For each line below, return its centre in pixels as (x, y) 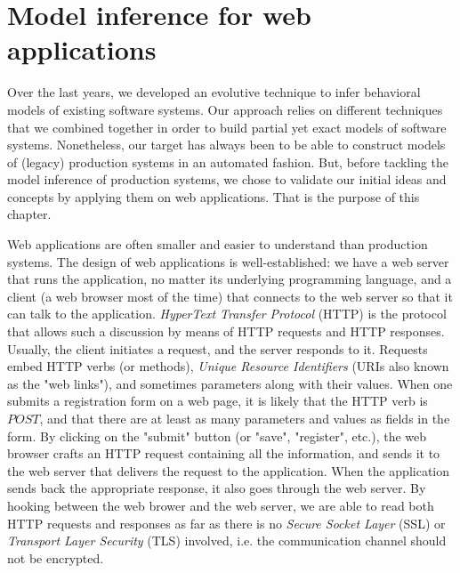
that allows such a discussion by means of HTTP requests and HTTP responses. (226, 331)
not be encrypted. (56, 557)
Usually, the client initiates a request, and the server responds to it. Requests (218, 348)
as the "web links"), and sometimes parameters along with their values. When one (230, 383)
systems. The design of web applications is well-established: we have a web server (228, 261)
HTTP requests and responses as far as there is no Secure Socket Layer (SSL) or (226, 523)
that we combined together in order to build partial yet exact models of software (227, 127)
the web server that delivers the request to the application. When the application (228, 470)
